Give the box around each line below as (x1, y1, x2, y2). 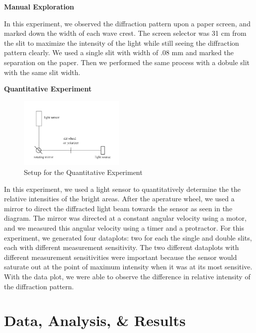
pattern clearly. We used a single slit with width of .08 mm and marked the (4, 47, 234, 58)
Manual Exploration (4, 1, 74, 11)
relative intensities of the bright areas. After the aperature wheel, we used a (4, 193, 235, 204)
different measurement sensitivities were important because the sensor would (4, 251, 237, 262)
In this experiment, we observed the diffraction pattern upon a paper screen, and (4, 18, 251, 28)
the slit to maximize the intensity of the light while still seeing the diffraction (4, 37, 239, 48)
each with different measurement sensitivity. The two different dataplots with (4, 242, 239, 252)
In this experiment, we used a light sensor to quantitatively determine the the (4, 183, 241, 194)
